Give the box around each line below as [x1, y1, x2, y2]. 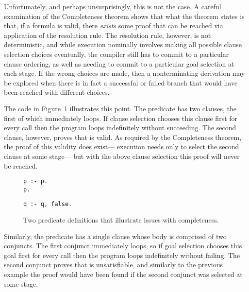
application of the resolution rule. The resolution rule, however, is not [4, 30, 211, 40]
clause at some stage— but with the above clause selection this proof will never [4, 151, 240, 161]
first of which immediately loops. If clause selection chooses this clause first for [4, 113, 238, 123]
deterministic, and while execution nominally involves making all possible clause [4, 39, 242, 50]
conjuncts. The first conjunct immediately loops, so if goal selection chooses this [4, 240, 242, 251]
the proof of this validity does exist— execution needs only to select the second [4, 141, 239, 152]
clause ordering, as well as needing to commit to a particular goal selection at [4, 58, 234, 69]
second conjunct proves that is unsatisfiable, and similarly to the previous [4, 259, 223, 270]
